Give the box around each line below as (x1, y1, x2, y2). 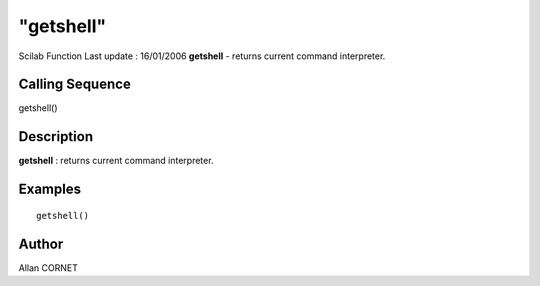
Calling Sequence (18, 76, 132, 93)
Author (18, 235, 64, 252)
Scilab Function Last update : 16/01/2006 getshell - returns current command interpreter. (18, 50, 386, 62)
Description (18, 128, 94, 145)
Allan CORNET (18, 261, 79, 274)
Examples (18, 181, 82, 198)
